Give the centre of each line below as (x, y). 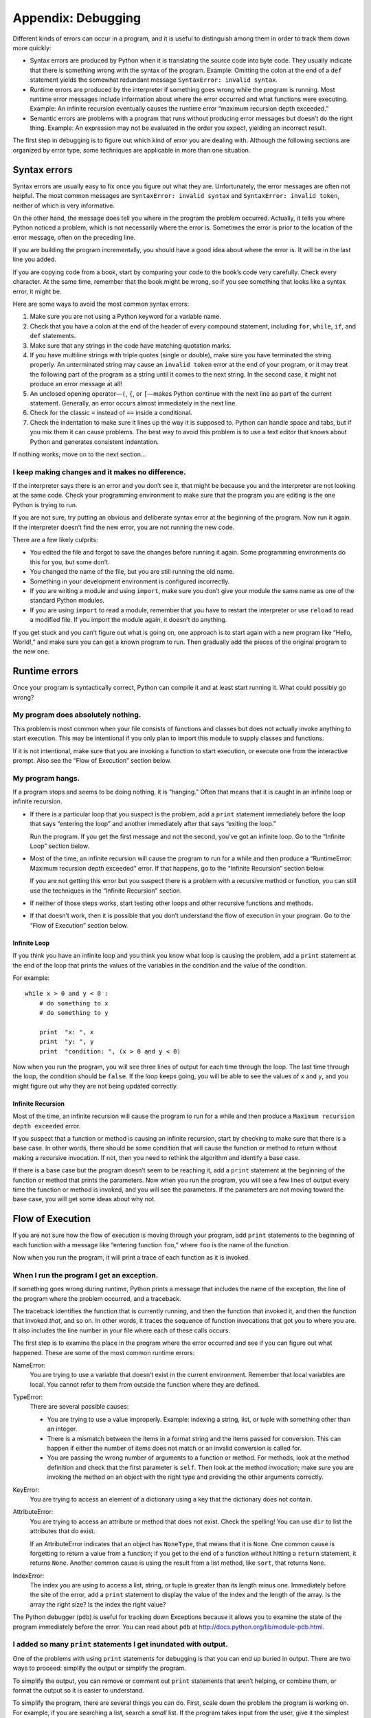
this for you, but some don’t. (70, 562)
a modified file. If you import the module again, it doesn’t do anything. (128, 620)
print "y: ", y (66, 1042)
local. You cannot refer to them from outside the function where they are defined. (145, 1384)
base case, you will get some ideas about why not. (84, 1199)
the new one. (31, 651)
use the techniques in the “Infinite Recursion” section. (106, 891)
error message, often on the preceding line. (74, 237)
